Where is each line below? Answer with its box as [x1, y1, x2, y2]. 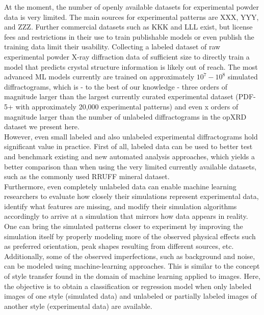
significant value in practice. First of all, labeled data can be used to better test [4, 141, 253, 152]
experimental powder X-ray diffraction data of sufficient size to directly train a [4, 51, 250, 62]
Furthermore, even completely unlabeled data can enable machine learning [4, 181, 236, 191]
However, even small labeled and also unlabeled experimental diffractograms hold [4, 131, 258, 141]
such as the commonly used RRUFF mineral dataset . [4, 171, 170, 182]
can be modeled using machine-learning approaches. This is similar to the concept [4, 261, 260, 271]
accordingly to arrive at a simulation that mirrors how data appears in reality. [4, 211, 248, 221]
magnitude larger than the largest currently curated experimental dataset [4, 91, 233, 102]
